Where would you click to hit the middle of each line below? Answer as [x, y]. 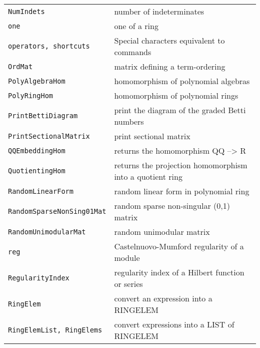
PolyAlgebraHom [37, 81]
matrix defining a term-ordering [170, 66]
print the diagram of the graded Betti [180, 110]
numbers [129, 121]
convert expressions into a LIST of [174, 324]
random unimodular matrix [162, 232]
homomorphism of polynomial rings [176, 95]
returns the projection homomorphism [181, 165]
